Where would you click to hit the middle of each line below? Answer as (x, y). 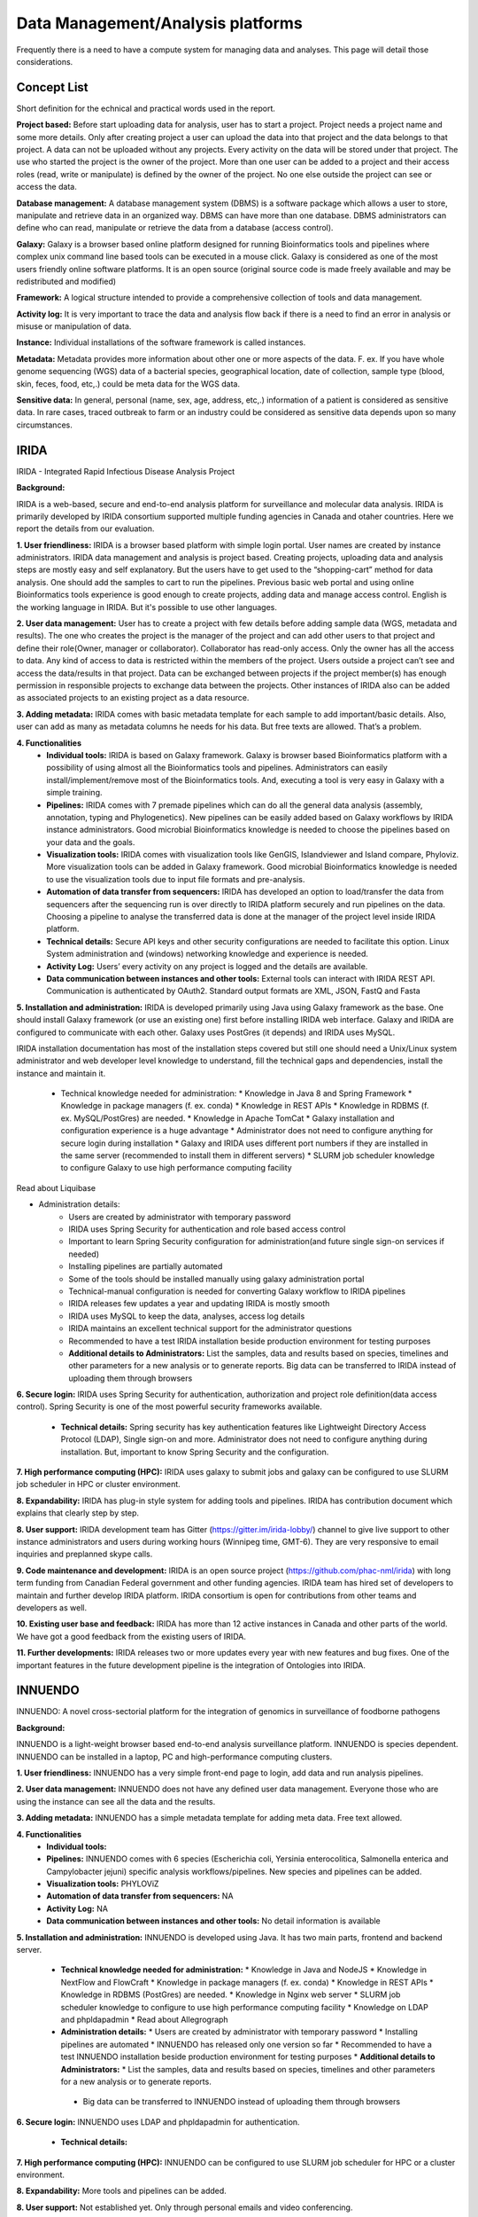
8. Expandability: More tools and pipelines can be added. (122, 2191)
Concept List (52, 87)
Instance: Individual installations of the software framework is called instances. (161, 342)
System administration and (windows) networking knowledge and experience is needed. (208, 954)
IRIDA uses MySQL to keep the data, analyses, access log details (187, 1316)
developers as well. (52, 1607)
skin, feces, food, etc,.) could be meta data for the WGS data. (128, 384)
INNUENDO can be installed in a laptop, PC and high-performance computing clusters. (174, 1757)
